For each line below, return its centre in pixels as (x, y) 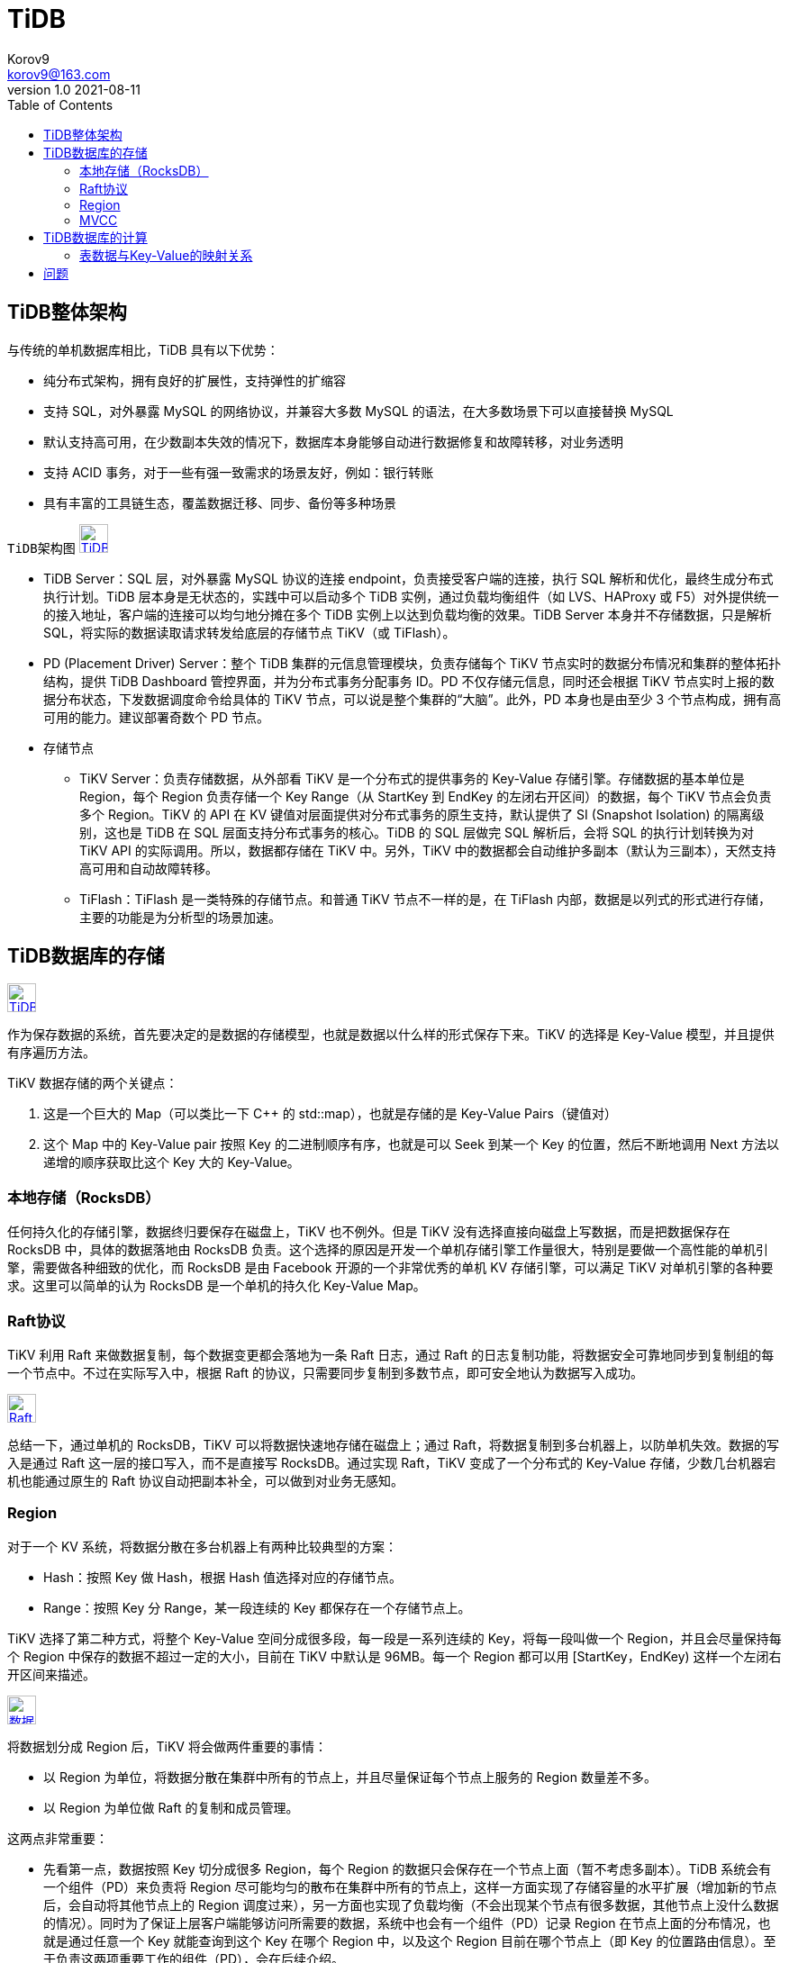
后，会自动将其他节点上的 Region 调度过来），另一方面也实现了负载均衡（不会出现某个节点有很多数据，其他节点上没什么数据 (411, 1904)
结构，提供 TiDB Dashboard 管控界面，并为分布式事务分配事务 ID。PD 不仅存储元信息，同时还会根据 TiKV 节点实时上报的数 (409, 681)
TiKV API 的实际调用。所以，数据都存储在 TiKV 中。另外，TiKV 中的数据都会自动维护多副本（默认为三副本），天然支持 (428, 850)
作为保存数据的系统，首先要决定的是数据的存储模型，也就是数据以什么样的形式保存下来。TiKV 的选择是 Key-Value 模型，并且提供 (391, 1035)
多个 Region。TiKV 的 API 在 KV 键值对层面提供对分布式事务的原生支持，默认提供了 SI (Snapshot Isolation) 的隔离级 (422, 814)
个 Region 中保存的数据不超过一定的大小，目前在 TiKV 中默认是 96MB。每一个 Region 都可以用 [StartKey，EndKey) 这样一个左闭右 (394, 1656)
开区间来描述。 (51, 1674)
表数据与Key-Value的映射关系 (166, 255)
